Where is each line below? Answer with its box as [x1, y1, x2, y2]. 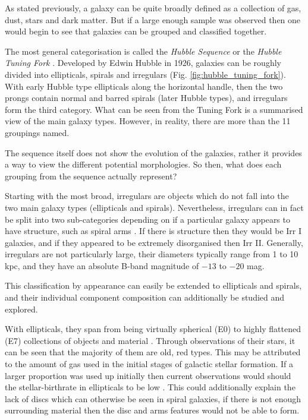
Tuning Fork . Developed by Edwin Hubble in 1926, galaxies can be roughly [5, 56, 281, 69]
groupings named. [5, 126, 70, 138]
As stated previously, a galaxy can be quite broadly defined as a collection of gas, [5, 2, 301, 14]
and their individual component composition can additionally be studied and [5, 291, 285, 304]
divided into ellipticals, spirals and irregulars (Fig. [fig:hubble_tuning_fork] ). [5, 68, 286, 80]
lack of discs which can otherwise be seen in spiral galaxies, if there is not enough [5, 392, 301, 405]
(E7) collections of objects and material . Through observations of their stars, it [5, 334, 296, 346]
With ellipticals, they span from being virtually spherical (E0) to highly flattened [5, 323, 301, 335]
